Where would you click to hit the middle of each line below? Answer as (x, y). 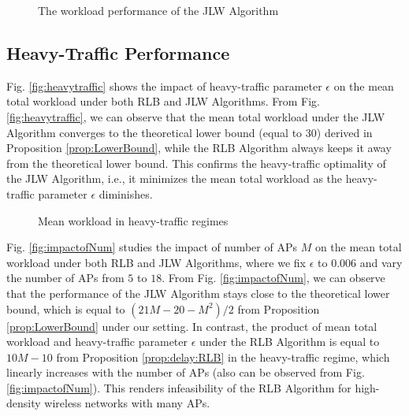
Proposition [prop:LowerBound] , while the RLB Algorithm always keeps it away (199, 148)
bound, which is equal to (66, 308)
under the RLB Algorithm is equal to (290, 342)
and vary (381, 262)
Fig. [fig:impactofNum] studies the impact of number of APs (152, 247)
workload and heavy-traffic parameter (97, 342)
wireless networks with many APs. (127, 403)
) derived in (344, 132)
